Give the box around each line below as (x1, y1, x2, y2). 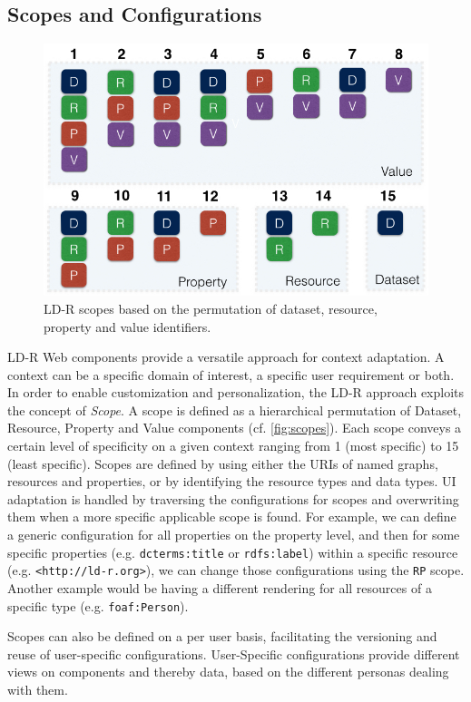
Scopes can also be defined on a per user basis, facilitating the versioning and (7, 627, 437, 646)
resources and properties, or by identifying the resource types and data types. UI (7, 472, 456, 491)
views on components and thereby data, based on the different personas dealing (7, 662, 449, 681)
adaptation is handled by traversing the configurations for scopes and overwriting (7, 489, 459, 508)
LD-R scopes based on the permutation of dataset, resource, (44, 298, 378, 317)
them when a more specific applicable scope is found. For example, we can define (7, 507, 456, 526)
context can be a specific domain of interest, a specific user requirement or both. (7, 365, 455, 384)
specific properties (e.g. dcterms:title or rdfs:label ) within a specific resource (7, 542, 458, 561)
